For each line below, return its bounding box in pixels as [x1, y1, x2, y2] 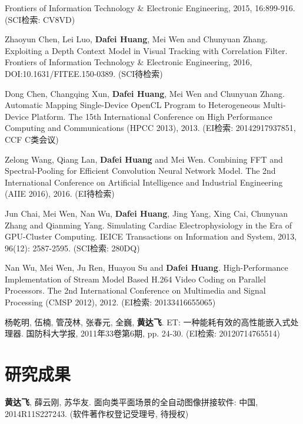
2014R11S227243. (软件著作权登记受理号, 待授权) [5, 407, 189, 419]
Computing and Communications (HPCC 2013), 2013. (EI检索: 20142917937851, [5, 122, 296, 134]
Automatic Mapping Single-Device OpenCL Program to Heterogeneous [5, 99, 261, 111]
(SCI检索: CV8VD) [5, 13, 75, 25]
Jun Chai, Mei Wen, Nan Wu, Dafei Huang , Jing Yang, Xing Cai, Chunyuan [5, 207, 288, 219]
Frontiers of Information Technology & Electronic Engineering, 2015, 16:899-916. [5, 2, 295, 14]
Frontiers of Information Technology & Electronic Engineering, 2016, [5, 56, 252, 68]
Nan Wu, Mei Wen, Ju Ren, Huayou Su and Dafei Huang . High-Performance [5, 261, 288, 274]
